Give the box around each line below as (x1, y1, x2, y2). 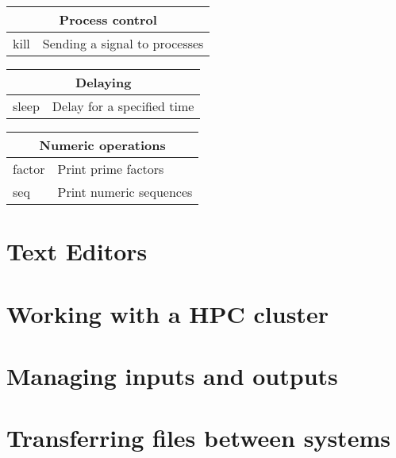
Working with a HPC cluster (6, 297, 329, 329)
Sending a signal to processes (42, 34, 204, 52)
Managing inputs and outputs (6, 359, 338, 391)
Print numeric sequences (57, 183, 193, 201)
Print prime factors (57, 160, 164, 178)
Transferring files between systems (6, 421, 390, 454)
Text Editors (6, 235, 148, 267)
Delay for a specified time (52, 97, 194, 115)
